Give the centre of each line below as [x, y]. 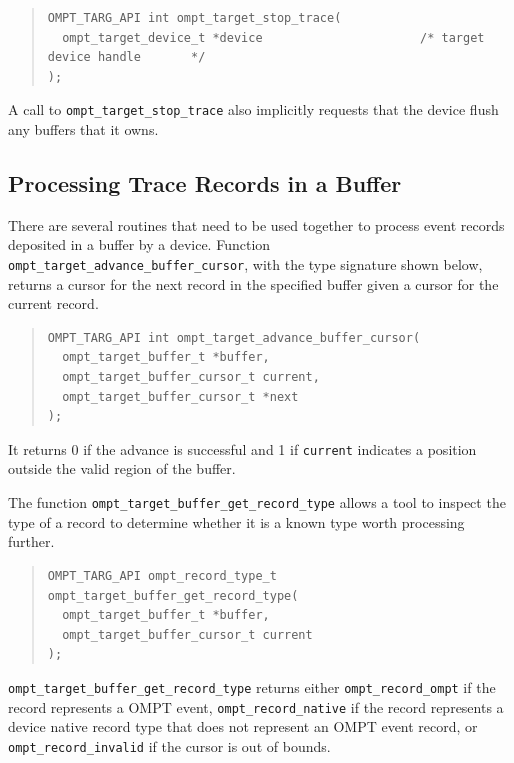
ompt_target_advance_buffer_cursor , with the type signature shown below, [245, 264]
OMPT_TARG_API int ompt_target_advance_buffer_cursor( [234, 337]
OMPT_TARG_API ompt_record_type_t [162, 575]
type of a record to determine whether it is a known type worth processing [236, 521]
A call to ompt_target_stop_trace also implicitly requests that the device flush [253, 109]
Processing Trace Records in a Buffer [205, 183]
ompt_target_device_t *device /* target [273, 37]
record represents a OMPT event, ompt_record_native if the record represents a [256, 706]
